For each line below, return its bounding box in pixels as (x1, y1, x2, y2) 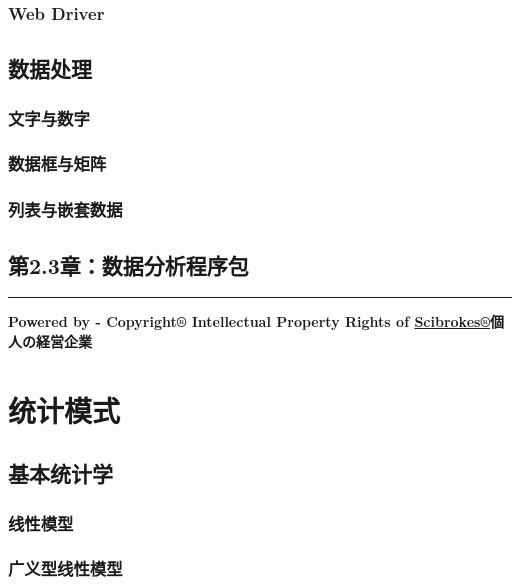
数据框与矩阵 (8, 151, 107, 176)
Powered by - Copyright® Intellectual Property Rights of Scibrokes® (8, 311, 490, 332)
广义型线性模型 (8, 556, 123, 581)
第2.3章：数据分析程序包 (8, 249, 249, 280)
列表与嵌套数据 (8, 197, 123, 222)
